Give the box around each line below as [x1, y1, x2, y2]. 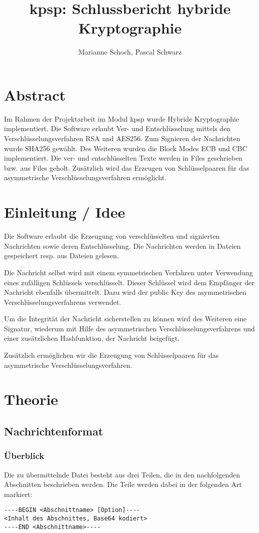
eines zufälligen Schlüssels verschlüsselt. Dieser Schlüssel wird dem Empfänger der [4, 277, 254, 287]
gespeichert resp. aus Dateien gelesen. [4, 250, 119, 261]
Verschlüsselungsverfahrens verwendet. [4, 296, 121, 307]
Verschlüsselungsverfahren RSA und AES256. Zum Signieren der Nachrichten [4, 133, 240, 144]
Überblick [4, 449, 44, 462]
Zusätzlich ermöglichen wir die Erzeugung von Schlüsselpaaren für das [4, 350, 219, 360]
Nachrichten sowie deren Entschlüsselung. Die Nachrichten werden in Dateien [4, 240, 241, 251]
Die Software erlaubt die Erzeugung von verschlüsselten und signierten [4, 231, 220, 241]
